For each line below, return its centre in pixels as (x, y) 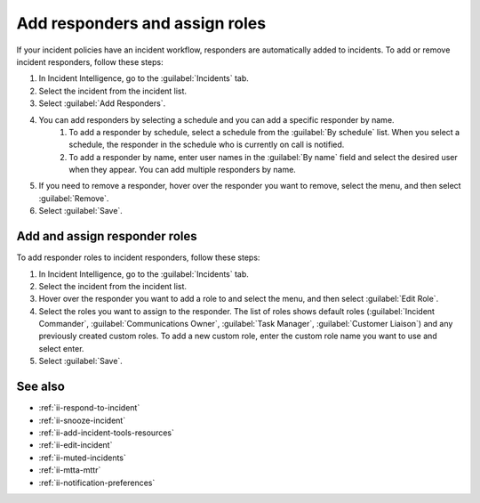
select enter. (61, 348)
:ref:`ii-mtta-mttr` (70, 470)
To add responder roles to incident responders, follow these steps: (138, 257)
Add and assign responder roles (107, 236)
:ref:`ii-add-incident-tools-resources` (107, 433)
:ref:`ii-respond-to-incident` (89, 408)
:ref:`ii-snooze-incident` (82, 420)
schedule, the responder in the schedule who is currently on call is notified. (207, 145)
